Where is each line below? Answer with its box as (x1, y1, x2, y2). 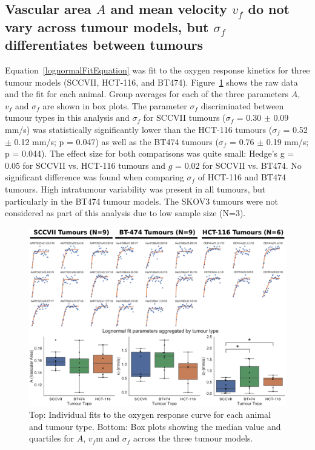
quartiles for (29, 432, 75, 445)
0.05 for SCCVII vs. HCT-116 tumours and (5, 159, 166, 171)
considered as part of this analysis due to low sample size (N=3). (5, 206, 246, 219)
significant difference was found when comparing (5, 171, 184, 183)
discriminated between (201, 99, 284, 112)
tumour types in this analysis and (5, 111, 130, 124)
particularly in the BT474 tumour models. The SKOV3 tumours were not (5, 194, 278, 207)
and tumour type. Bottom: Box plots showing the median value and (29, 420, 281, 432)
